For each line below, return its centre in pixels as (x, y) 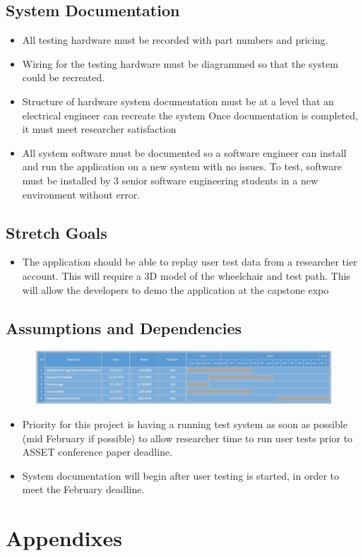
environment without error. (81, 194)
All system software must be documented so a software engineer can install (184, 152)
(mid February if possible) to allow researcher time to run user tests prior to (188, 438)
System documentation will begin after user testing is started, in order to (180, 475)
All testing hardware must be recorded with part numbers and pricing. (175, 40)
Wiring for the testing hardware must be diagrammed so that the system (180, 63)
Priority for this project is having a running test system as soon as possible (185, 424)
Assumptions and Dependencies (124, 327)
